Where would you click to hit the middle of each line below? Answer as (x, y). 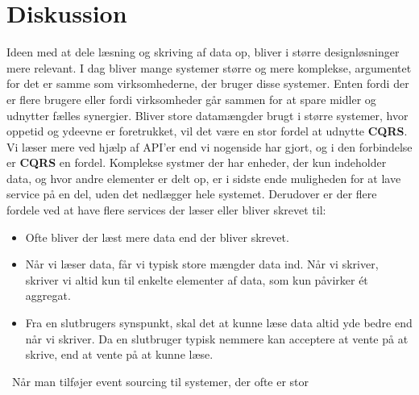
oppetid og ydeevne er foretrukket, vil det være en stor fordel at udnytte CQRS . (207, 131)
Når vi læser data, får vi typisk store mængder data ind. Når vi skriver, (202, 264)
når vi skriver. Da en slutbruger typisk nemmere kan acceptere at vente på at (217, 338)
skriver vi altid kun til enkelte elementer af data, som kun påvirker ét (197, 279)
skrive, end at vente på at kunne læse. (119, 354)
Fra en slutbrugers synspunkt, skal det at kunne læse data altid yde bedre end (219, 323)
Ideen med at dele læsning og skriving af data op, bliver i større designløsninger (203, 52)
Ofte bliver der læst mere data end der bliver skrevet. (157, 237)
